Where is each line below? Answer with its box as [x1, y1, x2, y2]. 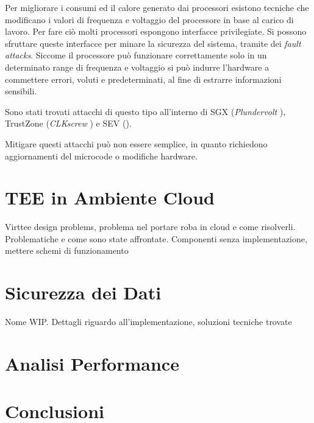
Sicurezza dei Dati [5, 280, 162, 305]
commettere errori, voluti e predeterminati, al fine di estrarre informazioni [5, 72, 282, 85]
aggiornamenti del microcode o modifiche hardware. [5, 149, 198, 162]
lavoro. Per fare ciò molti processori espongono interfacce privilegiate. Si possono [5, 25, 307, 38]
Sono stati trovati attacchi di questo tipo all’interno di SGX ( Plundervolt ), [5, 105, 286, 117]
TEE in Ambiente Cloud [5, 185, 215, 210]
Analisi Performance [5, 351, 179, 376]
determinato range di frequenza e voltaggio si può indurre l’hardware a [5, 60, 269, 73]
